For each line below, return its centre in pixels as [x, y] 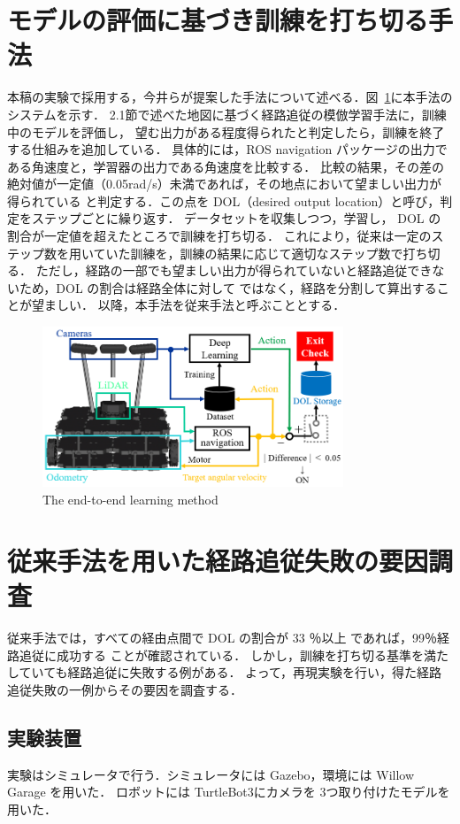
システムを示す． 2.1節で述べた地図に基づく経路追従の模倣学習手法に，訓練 [227, 114]
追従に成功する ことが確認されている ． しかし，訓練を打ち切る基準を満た [234, 655]
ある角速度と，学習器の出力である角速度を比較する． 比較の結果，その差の [226, 166]
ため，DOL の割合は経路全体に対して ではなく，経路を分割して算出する [228, 287]
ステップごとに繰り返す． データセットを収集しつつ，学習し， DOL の [236, 218]
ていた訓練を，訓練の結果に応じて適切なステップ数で [248, 253]
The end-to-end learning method [130, 500]
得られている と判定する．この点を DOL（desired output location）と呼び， [224, 200]
